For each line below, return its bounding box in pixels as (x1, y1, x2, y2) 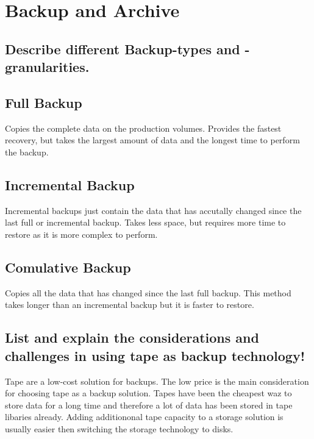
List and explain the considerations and (5, 328, 259, 347)
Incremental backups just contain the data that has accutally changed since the (5, 204, 302, 216)
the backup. (5, 145, 49, 158)
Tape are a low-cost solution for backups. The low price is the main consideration (5, 374, 309, 387)
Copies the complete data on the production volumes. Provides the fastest (5, 121, 282, 134)
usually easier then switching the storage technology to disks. (5, 422, 234, 435)
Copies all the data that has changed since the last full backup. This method (5, 286, 291, 299)
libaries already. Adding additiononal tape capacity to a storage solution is (5, 410, 284, 423)
